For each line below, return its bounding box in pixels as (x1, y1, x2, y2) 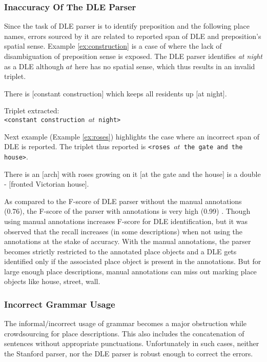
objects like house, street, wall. (4, 276, 100, 287)
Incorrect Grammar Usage (4, 297, 115, 310)
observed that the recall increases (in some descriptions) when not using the (4, 226, 242, 236)
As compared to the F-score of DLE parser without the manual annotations (4, 195, 242, 206)
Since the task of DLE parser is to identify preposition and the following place (4, 21, 250, 31)
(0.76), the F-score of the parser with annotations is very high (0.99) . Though (4, 206, 251, 216)
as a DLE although (4, 61, 64, 71)
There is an (4, 168, 40, 179)
